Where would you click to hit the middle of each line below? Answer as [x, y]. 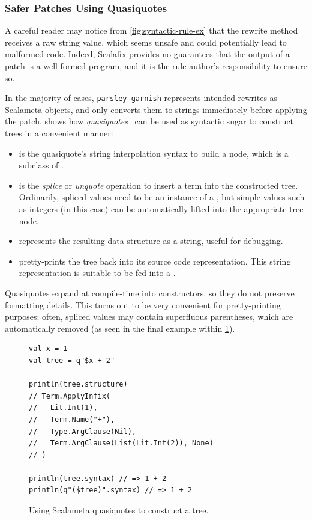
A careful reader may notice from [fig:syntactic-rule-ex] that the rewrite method [151, 30]
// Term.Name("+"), [72, 419]
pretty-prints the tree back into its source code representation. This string [155, 261]
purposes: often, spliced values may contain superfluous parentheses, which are [149, 317]
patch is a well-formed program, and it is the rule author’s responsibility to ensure [156, 66]
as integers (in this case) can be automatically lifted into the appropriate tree [161, 209]
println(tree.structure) [78, 384]
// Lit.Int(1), [63, 408]
